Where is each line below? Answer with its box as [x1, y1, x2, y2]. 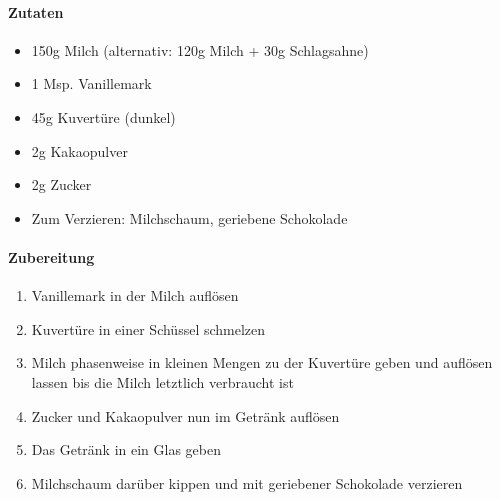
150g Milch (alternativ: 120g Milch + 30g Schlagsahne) [31, 39, 369, 60]
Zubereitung [8, 246, 95, 267]
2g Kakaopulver [31, 140, 128, 161]
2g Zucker [31, 174, 92, 195]
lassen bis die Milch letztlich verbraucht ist [31, 371, 294, 392]
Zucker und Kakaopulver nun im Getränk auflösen [31, 405, 340, 426]
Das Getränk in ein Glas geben [31, 439, 221, 460]
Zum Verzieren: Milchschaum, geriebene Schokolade [31, 207, 348, 228]
